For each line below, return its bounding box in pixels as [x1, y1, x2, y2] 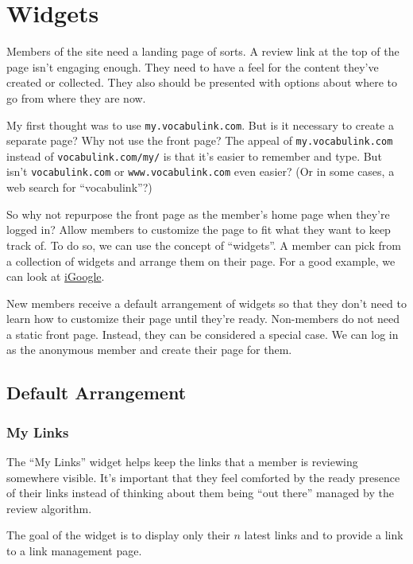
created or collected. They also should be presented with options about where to [6, 74, 397, 91]
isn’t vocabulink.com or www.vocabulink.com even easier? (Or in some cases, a [6, 163, 395, 180]
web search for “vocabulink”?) [6, 179, 152, 196]
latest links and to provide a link [244, 527, 403, 543]
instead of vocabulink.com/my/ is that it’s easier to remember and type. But [6, 147, 382, 164]
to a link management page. [6, 543, 142, 559]
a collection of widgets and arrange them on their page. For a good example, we [6, 252, 396, 269]
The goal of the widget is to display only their [6, 527, 230, 543]
